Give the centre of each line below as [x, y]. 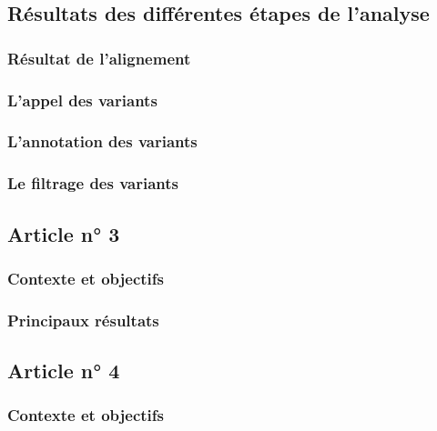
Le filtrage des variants [93, 183]
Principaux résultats [83, 320]
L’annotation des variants [102, 141]
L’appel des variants [82, 100]
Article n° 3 [64, 233]
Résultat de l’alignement [99, 58]
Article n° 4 [64, 371]
